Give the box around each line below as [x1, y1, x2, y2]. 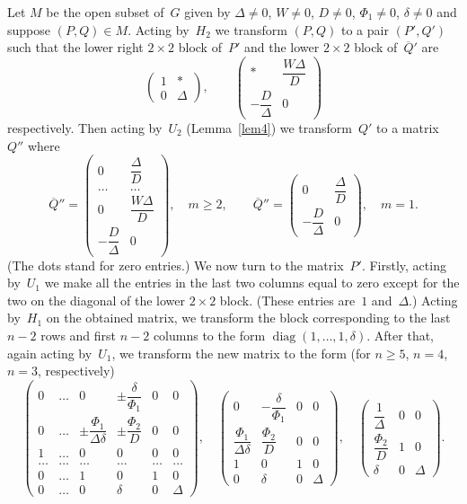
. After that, [366, 325, 434, 344]
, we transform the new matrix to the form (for [111, 343, 371, 362]
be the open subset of [46, 3, 164, 21]
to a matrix [376, 119, 439, 137]
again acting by [7, 343, 93, 362]
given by [184, 3, 231, 21]
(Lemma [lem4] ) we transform [186, 119, 352, 137]
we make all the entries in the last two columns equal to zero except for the [44, 273, 460, 292]
